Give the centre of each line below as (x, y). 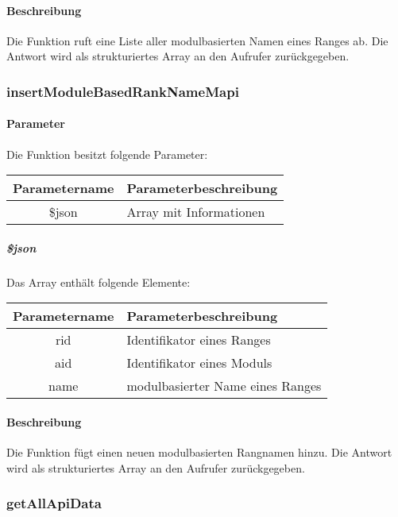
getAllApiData (54, 503)
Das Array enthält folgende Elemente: (99, 282)
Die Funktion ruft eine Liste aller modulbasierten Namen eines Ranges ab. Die (197, 40)
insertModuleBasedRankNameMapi (123, 91)
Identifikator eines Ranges (199, 340)
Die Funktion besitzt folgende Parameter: (107, 154)
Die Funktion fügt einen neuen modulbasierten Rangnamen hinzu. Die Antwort (199, 452)
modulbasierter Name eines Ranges (224, 386)
